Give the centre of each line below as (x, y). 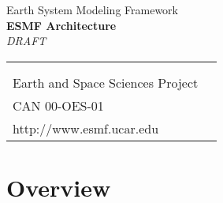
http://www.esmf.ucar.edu (86, 128)
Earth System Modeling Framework (92, 9)
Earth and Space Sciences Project (106, 82)
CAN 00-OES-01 (58, 105)
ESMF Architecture (61, 25)
